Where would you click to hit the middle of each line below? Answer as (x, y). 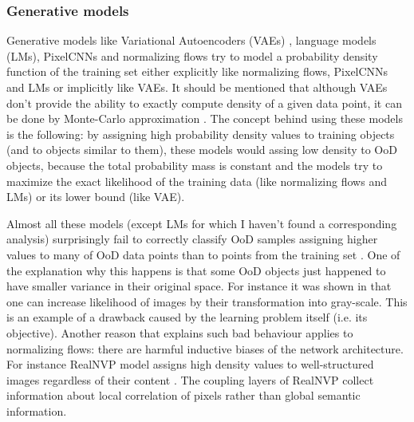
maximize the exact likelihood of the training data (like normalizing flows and (197, 181)
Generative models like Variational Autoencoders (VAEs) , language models (191, 40)
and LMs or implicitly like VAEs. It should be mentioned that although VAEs (197, 87)
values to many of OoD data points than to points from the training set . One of (203, 254)
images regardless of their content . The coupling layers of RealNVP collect (190, 379)
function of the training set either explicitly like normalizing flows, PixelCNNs (197, 71)
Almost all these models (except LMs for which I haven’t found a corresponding (202, 223)
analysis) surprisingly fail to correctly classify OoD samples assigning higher (192, 239)
